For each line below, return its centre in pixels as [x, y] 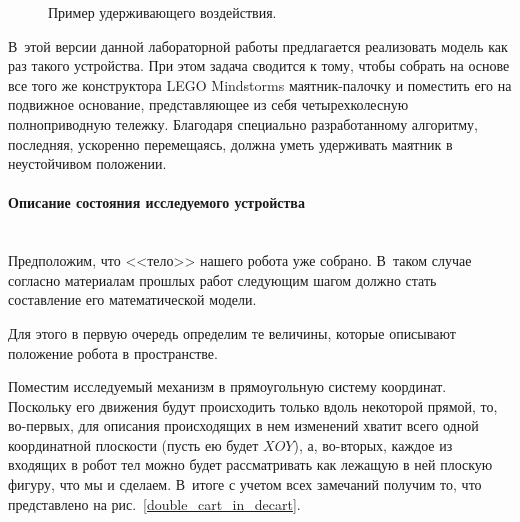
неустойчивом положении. [87, 163]
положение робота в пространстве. [113, 352]
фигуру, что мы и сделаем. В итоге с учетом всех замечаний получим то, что [245, 484]
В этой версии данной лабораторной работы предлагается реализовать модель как [258, 45]
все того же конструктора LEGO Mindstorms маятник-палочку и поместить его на [260, 84]
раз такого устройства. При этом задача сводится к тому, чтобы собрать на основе [259, 65]
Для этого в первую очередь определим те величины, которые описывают [232, 332]
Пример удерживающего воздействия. [162, 12]
